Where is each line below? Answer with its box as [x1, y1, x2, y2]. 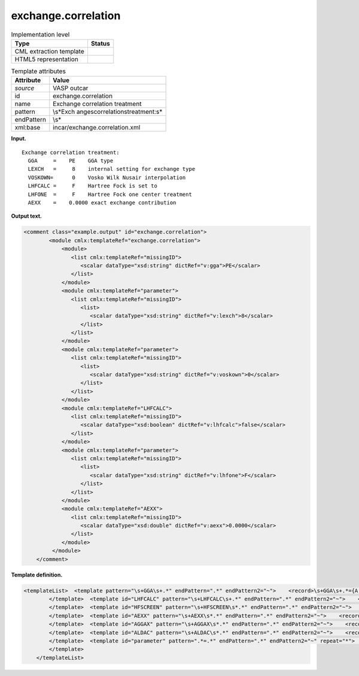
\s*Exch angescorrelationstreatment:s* [53, 108, 163, 116]
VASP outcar [53, 84, 89, 92]
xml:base [14, 123, 41, 132]
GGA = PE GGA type [28, 158, 114, 164]
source [14, 84, 35, 92]
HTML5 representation [14, 55, 79, 63]
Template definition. [11, 571, 63, 578]
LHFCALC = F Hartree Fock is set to [28, 183, 158, 189]
